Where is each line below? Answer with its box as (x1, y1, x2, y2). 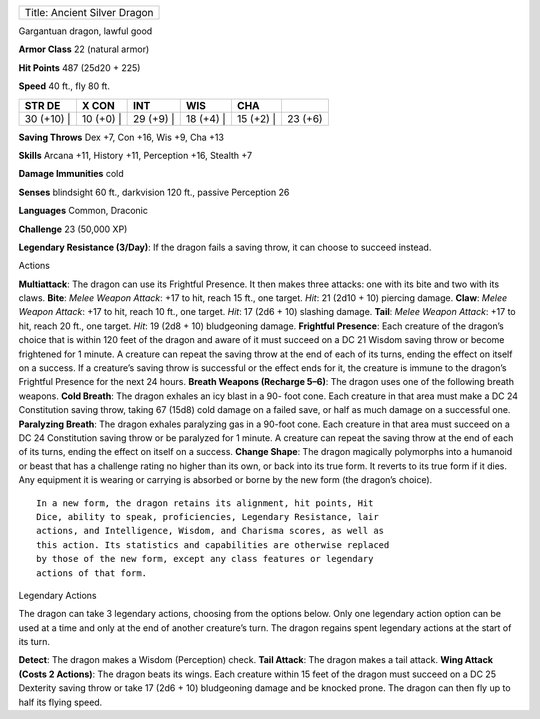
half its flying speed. (18, 696, 103, 708)
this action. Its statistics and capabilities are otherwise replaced (36, 539, 390, 550)
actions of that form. (36, 567, 148, 579)
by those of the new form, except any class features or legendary (36, 553, 374, 565)
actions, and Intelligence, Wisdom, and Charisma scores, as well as (36, 525, 385, 537)
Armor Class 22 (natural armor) (18, 43, 150, 55)
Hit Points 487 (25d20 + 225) (18, 61, 141, 74)
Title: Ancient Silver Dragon (24, 6, 154, 19)
